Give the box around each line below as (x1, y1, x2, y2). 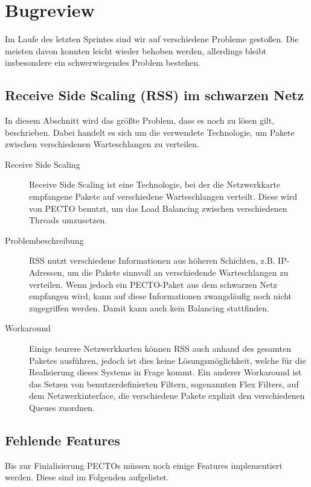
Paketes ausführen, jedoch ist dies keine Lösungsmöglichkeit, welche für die (29, 354, 306, 366)
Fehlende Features (5, 430, 120, 449)
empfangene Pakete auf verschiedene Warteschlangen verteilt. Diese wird (29, 190, 298, 203)
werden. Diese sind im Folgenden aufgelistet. (5, 471, 169, 483)
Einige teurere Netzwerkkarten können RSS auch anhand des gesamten (29, 342, 291, 355)
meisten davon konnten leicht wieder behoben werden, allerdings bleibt (5, 44, 267, 57)
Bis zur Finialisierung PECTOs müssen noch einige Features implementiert (5, 459, 283, 471)
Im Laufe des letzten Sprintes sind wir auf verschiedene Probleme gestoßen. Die (5, 33, 299, 45)
